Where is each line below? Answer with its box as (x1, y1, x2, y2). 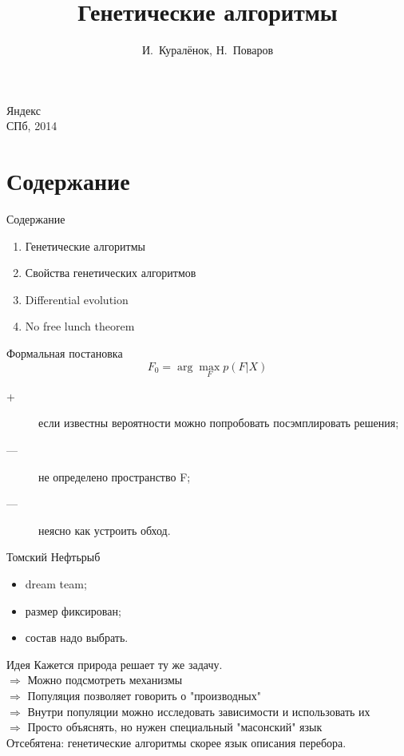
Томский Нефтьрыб (6, 548, 101, 565)
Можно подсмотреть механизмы (27, 671, 183, 688)
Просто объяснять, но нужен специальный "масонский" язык (27, 718, 323, 735)
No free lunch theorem (25, 318, 135, 334)
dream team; (25, 575, 87, 592)
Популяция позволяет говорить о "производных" (27, 687, 262, 703)
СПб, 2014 (6, 117, 57, 134)
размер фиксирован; (25, 602, 121, 619)
